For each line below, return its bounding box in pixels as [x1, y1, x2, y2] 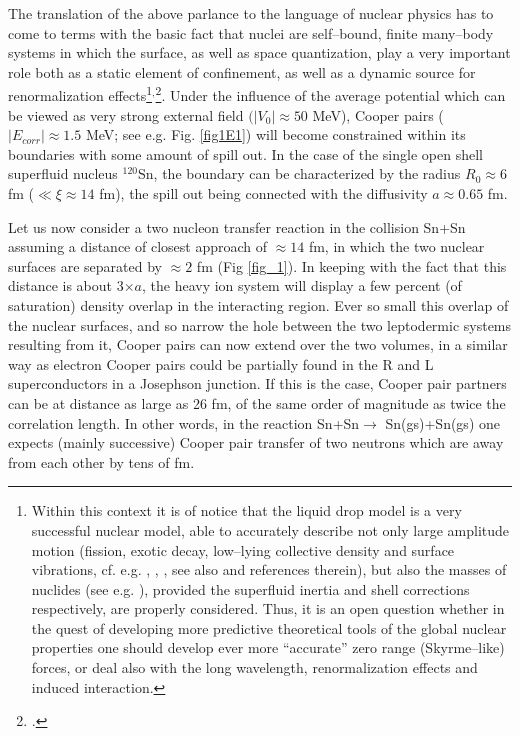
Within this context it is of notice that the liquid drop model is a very [31, 500, 462, 521]
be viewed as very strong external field [8, 104, 244, 125]
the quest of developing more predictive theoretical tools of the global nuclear [31, 617, 507, 638]
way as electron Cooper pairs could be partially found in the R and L [8, 353, 434, 374]
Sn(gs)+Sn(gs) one [385, 412, 500, 433]
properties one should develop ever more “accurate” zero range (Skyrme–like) [31, 637, 505, 658]
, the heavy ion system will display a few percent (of [141, 275, 462, 296]
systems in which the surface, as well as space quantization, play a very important [8, 42, 511, 63]
